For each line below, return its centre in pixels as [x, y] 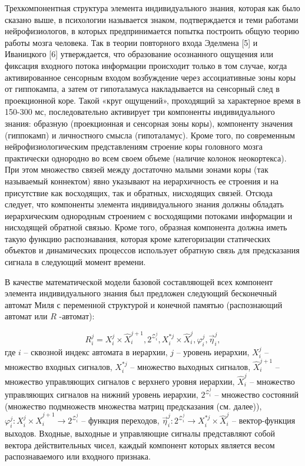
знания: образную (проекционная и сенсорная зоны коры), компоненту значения [149, 123]
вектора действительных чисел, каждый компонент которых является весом [140, 444]
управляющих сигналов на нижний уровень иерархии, [102, 394]
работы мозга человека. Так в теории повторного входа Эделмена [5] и [131, 42]
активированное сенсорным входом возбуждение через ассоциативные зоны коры [150, 77]
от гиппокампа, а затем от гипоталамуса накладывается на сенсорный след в [142, 89]
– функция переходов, [120, 420]
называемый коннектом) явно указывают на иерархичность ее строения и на [142, 181]
